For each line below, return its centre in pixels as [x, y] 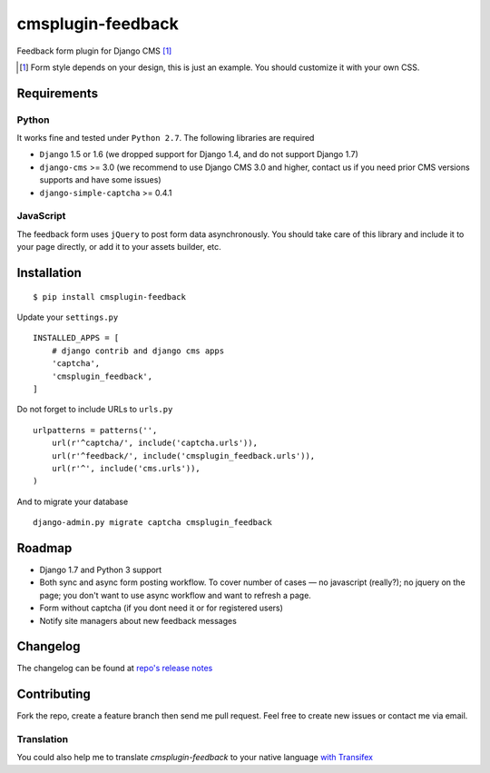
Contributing [54, 694]
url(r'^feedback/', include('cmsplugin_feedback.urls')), [183, 456]
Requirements [58, 93]
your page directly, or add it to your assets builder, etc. [119, 247]
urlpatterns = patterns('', [95, 430]
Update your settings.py [68, 317]
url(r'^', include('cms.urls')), [126, 468]
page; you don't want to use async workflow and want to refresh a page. [176, 595]
